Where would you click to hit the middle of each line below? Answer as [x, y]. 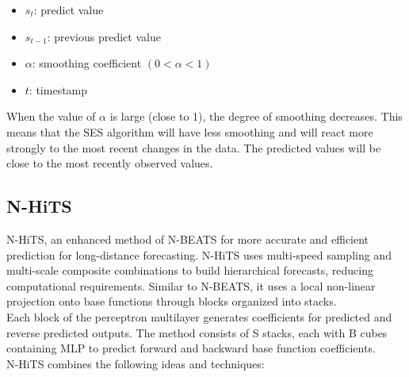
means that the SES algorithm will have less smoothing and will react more [190, 131]
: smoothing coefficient [87, 63]
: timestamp [58, 89]
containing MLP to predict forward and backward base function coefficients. [191, 348]
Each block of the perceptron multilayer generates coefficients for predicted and [199, 316]
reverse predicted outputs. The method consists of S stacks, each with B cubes [197, 332]
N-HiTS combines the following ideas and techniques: [136, 363]
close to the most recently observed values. [110, 163]
